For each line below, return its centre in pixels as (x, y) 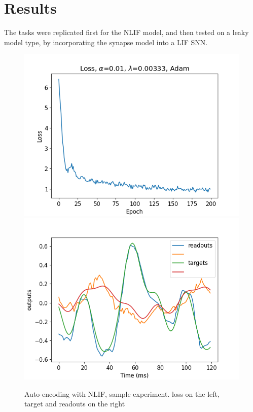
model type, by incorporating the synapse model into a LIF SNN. (106, 42)
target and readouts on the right (75, 404)
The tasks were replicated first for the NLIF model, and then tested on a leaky (126, 32)
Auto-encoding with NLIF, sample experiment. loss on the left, (122, 393)
